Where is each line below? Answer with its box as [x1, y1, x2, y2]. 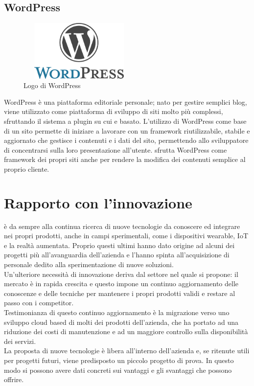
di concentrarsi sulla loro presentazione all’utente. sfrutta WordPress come [4, 144, 227, 155]
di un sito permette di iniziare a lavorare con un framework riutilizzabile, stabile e [4, 125, 250, 136]
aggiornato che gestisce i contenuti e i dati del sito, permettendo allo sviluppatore [4, 135, 249, 145]
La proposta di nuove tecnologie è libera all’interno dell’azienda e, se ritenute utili [4, 345, 250, 356]
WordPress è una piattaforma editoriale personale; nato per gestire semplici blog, [4, 96, 247, 107]
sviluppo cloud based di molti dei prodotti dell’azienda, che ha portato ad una [4, 317, 239, 327]
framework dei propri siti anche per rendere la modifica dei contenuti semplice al [4, 154, 246, 164]
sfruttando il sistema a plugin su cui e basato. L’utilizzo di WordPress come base [4, 115, 247, 126]
